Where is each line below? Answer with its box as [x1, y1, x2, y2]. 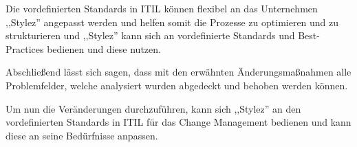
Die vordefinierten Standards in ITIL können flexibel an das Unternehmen [6, 1, 318, 15]
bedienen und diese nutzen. [47, 41, 161, 56]
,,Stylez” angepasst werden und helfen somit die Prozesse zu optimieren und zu [6, 14, 339, 29]
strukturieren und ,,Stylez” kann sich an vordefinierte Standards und [6, 28, 295, 43]
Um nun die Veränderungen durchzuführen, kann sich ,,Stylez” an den [6, 101, 301, 115]
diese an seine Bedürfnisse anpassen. [6, 128, 158, 142]
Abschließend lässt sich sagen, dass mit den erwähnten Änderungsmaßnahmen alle [6, 65, 351, 79]
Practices [6, 41, 44, 56]
